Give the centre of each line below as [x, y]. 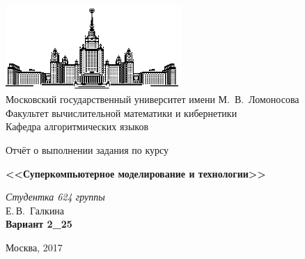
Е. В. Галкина [35, 210]
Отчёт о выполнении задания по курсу [87, 149]
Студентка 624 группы [55, 197]
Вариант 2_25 [39, 224]
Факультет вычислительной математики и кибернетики [122, 112]
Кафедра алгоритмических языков [77, 126]
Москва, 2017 [34, 247]
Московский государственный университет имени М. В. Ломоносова [152, 99]
